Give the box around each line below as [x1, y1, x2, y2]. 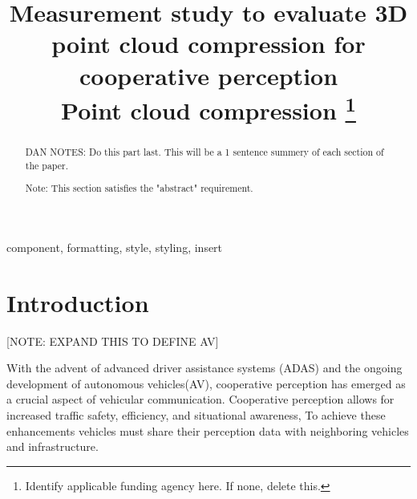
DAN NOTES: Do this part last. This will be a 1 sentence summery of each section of [25, 145, 384, 159]
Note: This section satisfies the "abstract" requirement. [25, 181, 253, 195]
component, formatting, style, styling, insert [6, 238, 223, 255]
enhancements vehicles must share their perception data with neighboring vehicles [6, 422, 409, 439]
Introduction [6, 286, 149, 318]
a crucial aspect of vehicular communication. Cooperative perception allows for [6, 391, 395, 408]
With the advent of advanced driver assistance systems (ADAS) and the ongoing [6, 359, 403, 376]
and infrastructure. [6, 438, 99, 455]
